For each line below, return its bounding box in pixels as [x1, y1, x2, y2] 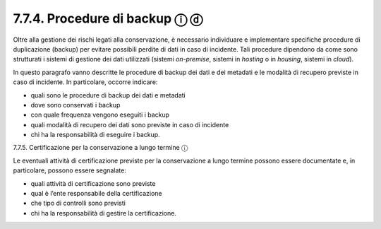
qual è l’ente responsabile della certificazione [30, 189, 162, 198]
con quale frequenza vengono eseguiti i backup [30, 110, 169, 119]
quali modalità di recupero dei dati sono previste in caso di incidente [30, 120, 229, 129]
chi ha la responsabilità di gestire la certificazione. [30, 209, 176, 217]
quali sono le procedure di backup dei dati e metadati [30, 90, 186, 99]
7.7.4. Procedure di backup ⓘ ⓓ [13, 11, 203, 26]
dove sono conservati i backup [30, 100, 121, 109]
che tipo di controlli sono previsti [30, 199, 126, 208]
